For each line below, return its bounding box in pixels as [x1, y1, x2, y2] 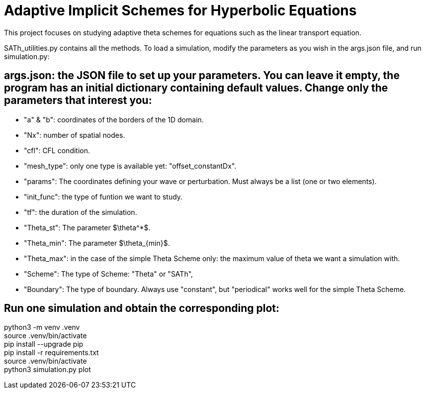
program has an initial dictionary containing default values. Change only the [4, 82, 388, 95]
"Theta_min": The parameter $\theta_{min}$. [24, 238, 170, 247]
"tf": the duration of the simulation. [24, 207, 137, 216]
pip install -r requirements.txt [4, 348, 99, 357]
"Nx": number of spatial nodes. [24, 130, 125, 139]
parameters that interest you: [4, 94, 152, 107]
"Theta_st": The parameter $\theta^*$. [24, 223, 151, 232]
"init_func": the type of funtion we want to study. [24, 192, 183, 201]
